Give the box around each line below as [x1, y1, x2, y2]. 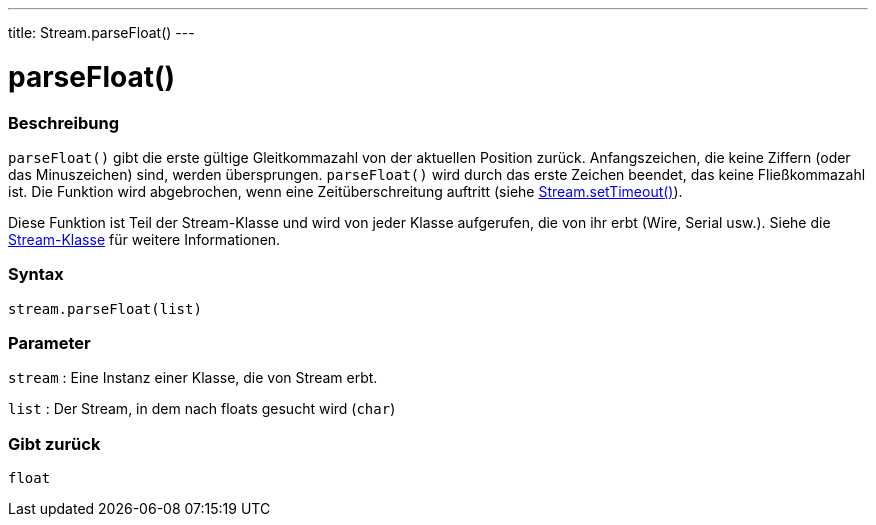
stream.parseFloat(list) [8, 300, 202, 317]
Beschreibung [8, 112, 120, 133]
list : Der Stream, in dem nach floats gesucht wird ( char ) [8, 400, 396, 418]
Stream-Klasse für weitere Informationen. [8, 230, 281, 248]
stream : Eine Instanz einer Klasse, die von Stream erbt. [8, 369, 378, 387]
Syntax [8, 264, 64, 285]
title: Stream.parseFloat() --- [8, 24, 195, 41]
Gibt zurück [8, 433, 101, 454]
